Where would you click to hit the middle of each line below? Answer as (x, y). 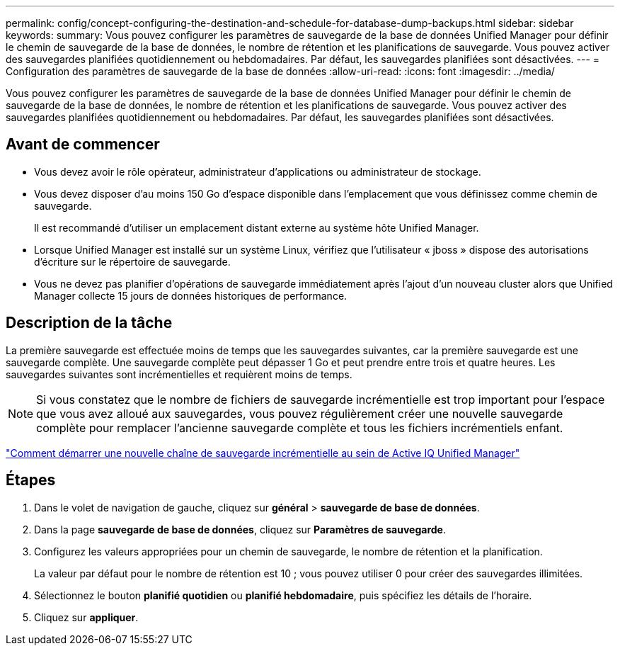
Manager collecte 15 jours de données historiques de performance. (191, 295)
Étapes (31, 480)
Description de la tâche (89, 323)
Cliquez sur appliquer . (86, 617)
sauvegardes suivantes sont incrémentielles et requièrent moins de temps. (179, 374)
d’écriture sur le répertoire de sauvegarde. (132, 261)
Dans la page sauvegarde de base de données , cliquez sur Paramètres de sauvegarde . (240, 529)
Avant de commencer (83, 145)
